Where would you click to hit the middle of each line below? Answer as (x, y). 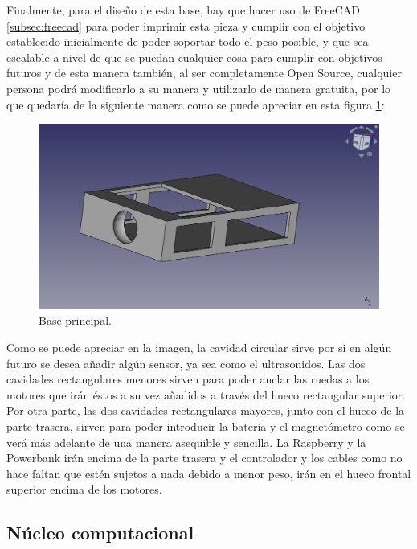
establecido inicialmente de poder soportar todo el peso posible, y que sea (188, 41)
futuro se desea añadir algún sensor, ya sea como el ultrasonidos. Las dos (186, 363)
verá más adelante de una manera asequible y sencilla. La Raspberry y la (186, 442)
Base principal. (75, 320)
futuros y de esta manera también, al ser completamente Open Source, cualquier (204, 73)
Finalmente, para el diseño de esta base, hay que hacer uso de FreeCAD (184, 10)
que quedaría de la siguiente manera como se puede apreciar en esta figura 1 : (196, 104)
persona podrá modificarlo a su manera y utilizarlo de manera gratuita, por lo (199, 88)
